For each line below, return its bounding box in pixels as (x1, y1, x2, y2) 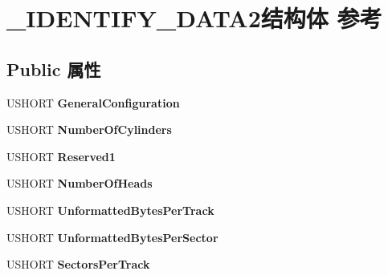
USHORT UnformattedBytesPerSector (6, 228, 219, 245)
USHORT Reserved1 (6, 148, 116, 164)
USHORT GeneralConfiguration (6, 94, 180, 111)
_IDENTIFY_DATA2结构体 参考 (6, 2, 382, 34)
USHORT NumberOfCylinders (6, 121, 172, 138)
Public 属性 (6, 56, 101, 81)
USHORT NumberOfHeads (6, 175, 153, 192)
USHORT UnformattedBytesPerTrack (6, 201, 214, 218)
